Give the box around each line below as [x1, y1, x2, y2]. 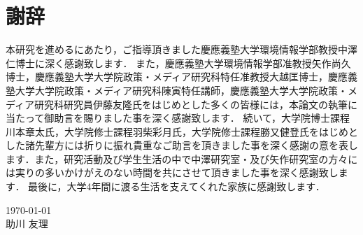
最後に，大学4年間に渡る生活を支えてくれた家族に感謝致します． [28, 179, 325, 194]
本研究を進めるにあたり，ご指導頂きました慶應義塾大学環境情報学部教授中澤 [6, 42, 358, 57]
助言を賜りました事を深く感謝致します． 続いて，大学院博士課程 [54, 111, 350, 125]
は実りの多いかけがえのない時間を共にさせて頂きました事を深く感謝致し [6, 165, 339, 180]
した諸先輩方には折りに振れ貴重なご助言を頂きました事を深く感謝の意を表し [6, 138, 358, 152]
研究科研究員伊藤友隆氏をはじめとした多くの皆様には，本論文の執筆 [34, 97, 348, 111]
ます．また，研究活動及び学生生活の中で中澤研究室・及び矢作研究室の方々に [6, 151, 358, 166]
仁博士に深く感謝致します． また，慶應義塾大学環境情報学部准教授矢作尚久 [6, 55, 351, 70]
